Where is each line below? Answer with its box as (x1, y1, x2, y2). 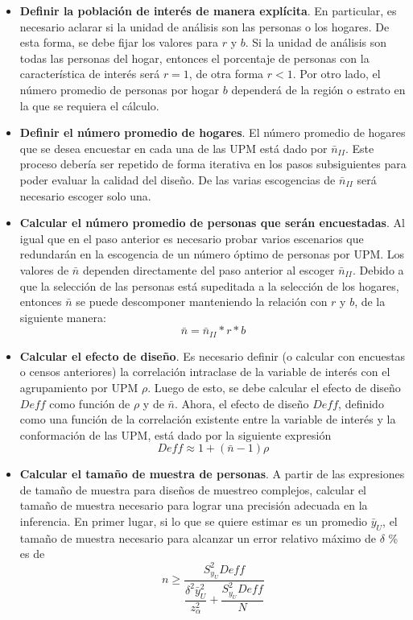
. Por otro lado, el (292, 65, 381, 82)
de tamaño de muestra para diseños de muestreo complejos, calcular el (19, 481, 367, 498)
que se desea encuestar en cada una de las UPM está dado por (19, 139, 328, 156)
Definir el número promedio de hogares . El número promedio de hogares (19, 124, 406, 141)
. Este (345, 139, 374, 156)
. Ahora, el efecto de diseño (175, 395, 309, 411)
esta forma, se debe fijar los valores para (19, 34, 219, 51)
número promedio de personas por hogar (19, 81, 220, 97)
